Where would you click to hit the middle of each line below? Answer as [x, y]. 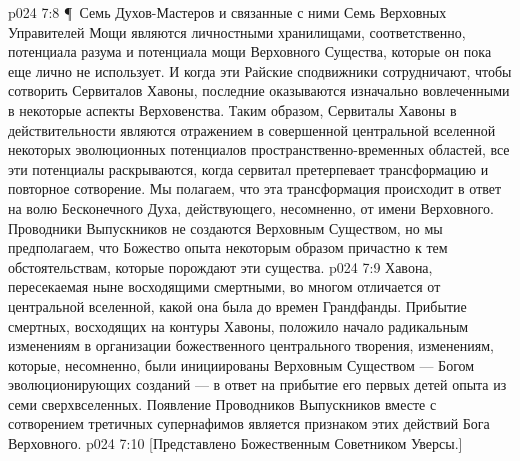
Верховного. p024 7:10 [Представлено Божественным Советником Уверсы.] [235, 443]
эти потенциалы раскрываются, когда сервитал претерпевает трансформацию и [248, 168]
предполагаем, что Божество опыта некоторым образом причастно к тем [228, 247]
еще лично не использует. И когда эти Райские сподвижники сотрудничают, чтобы [260, 70]
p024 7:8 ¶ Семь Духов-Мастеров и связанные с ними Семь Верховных [227, 12]
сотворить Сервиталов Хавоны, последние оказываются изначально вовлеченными [259, 90]
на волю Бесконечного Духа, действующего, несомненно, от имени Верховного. [251, 207]
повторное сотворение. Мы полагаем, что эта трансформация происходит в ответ [255, 188]
